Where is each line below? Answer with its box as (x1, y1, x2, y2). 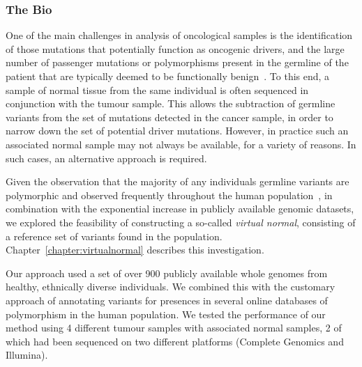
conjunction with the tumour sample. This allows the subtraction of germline (6, 96, 335, 111)
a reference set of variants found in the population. (6, 228, 223, 243)
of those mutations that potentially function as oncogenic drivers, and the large (6, 41, 345, 56)
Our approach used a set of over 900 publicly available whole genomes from (6, 265, 328, 280)
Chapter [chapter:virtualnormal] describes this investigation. (6, 242, 264, 257)
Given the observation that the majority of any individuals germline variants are (6, 174, 349, 189)
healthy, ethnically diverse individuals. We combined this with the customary (6, 279, 335, 294)
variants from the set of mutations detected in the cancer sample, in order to (6, 109, 333, 124)
